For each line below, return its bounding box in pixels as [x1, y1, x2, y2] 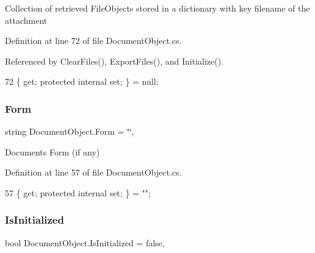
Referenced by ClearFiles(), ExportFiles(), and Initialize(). [5, 54, 224, 67]
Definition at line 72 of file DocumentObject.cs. [5, 34, 182, 47]
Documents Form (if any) [5, 145, 100, 158]
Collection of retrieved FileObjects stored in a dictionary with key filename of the [5, 2, 310, 14]
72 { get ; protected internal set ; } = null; [5, 75, 159, 88]
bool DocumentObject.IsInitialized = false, [5, 236, 165, 249]
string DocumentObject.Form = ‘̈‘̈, [5, 125, 134, 138]
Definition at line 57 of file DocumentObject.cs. [5, 166, 182, 179]
